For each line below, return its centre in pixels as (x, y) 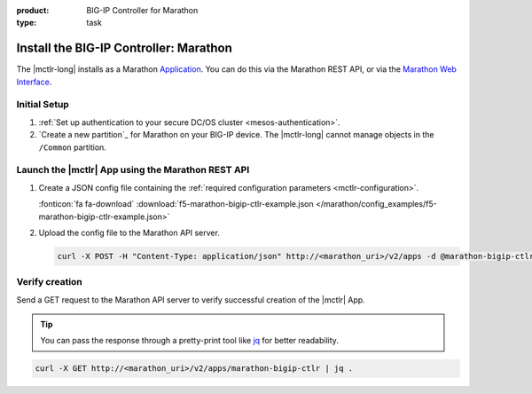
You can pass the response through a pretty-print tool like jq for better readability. (189, 341)
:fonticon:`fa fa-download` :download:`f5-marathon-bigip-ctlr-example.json (176, 204)
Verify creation (50, 282)
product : (33, 10)
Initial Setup (43, 105)
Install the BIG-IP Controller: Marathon (124, 48)
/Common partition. (72, 147)
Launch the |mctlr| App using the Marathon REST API (133, 170)
